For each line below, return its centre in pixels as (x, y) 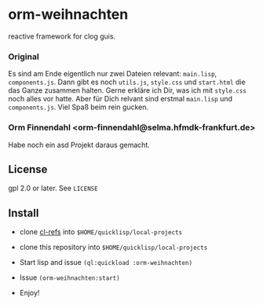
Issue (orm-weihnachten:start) (69, 277)
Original (24, 57)
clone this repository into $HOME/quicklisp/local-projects (113, 247)
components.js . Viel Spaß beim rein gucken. (79, 107)
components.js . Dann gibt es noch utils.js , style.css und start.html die (127, 82)
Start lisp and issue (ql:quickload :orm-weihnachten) (106, 263)
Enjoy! (29, 293)
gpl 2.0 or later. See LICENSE (53, 188)
